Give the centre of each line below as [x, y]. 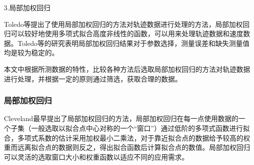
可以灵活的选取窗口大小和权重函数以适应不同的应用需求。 [96, 156]
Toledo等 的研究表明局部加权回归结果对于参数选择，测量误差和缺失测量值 [133, 43]
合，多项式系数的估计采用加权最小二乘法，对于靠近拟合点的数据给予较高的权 [127, 137]
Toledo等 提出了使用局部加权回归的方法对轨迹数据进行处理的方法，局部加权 [123, 24]
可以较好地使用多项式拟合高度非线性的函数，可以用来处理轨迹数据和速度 [127, 33]
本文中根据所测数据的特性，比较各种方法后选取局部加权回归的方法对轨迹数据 [127, 69]
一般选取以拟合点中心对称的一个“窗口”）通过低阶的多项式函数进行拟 [140, 128]
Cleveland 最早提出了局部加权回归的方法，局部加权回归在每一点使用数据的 [121, 118]
